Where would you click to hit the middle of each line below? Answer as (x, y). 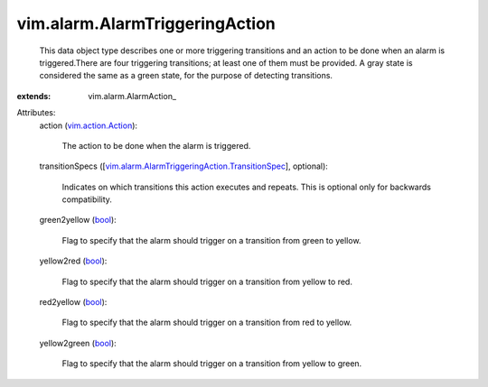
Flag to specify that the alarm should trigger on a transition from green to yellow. (211, 240)
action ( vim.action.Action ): (89, 125)
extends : (34, 96)
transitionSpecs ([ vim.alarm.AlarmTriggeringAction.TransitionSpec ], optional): (184, 166)
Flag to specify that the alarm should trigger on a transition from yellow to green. (212, 364)
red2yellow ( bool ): (73, 302)
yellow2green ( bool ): (78, 343)
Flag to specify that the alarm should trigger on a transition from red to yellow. (207, 322)
